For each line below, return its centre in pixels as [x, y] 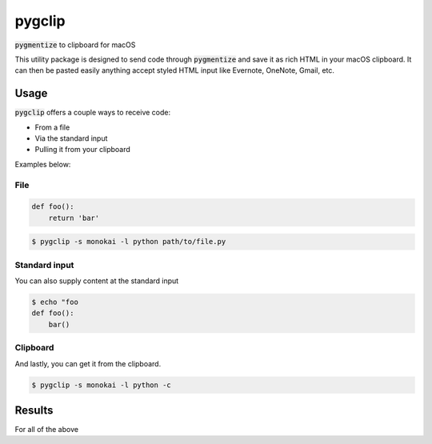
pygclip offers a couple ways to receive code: [93, 113]
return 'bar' [74, 218]
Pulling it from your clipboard [83, 150]
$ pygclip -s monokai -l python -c [101, 385]
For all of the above [47, 430]
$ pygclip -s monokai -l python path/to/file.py [129, 242]
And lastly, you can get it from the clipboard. [88, 363]
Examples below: [43, 164]
